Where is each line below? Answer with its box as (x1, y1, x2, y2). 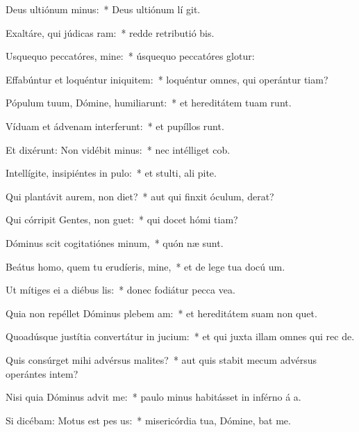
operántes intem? (6, 366, 78, 381)
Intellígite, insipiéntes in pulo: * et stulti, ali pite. (6, 166, 217, 180)
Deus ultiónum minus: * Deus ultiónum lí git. (6, 2, 201, 16)
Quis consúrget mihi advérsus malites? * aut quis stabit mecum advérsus (6, 352, 317, 367)
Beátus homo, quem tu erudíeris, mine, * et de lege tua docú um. (6, 259, 285, 273)
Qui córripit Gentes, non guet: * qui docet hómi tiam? (6, 212, 238, 227)
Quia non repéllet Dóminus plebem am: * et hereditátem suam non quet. (6, 305, 317, 320)
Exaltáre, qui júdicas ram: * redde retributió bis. (6, 25, 215, 40)
